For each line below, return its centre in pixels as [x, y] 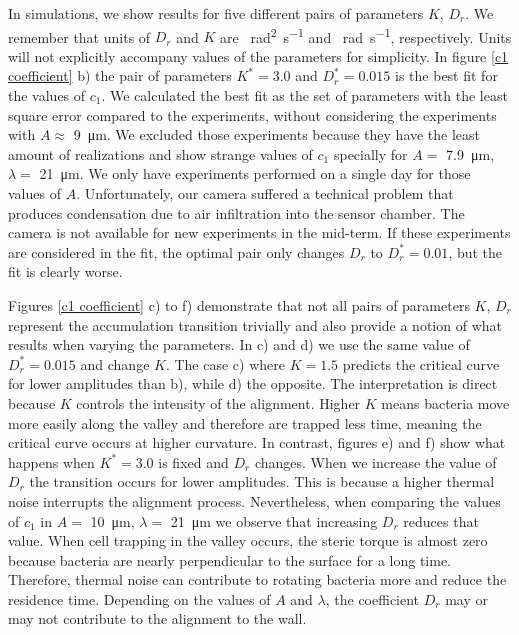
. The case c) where [225, 363]
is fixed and [193, 461]
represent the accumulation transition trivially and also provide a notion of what [255, 324]
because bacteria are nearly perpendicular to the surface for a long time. [229, 559]
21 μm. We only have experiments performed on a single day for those [255, 173]
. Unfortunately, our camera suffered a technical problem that [265, 193]
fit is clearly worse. [65, 271]
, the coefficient [372, 598]
